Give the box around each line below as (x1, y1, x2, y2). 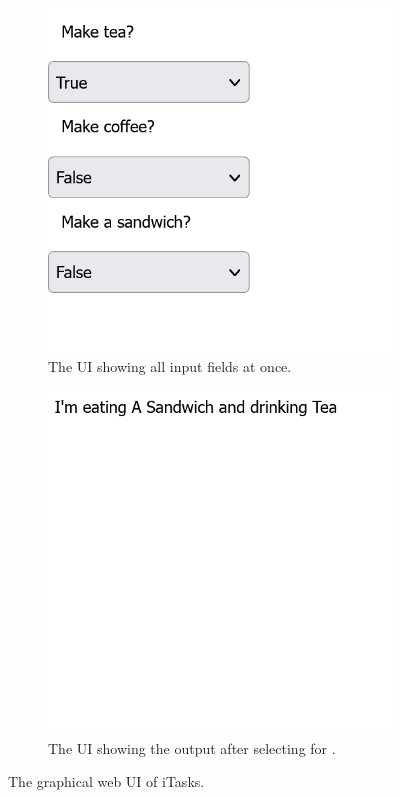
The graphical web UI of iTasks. (8, 771, 205, 792)
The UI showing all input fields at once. (48, 355, 292, 376)
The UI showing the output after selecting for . (48, 737, 336, 758)
